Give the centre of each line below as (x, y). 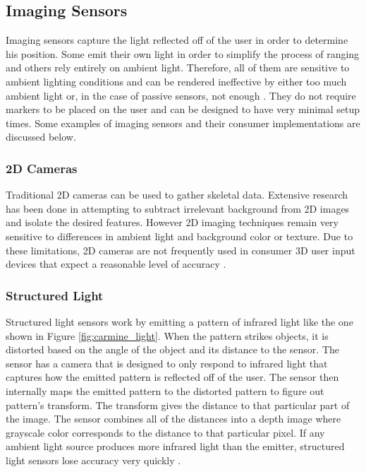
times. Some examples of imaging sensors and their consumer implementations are (183, 123)
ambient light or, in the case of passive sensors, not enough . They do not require (181, 95)
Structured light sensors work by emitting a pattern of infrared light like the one (179, 321)
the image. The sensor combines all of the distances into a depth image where (173, 419)
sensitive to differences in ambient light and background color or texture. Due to (179, 236)
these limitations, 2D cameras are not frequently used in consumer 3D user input (181, 250)
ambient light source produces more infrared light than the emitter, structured (175, 446)
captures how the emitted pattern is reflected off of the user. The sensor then (172, 377)
